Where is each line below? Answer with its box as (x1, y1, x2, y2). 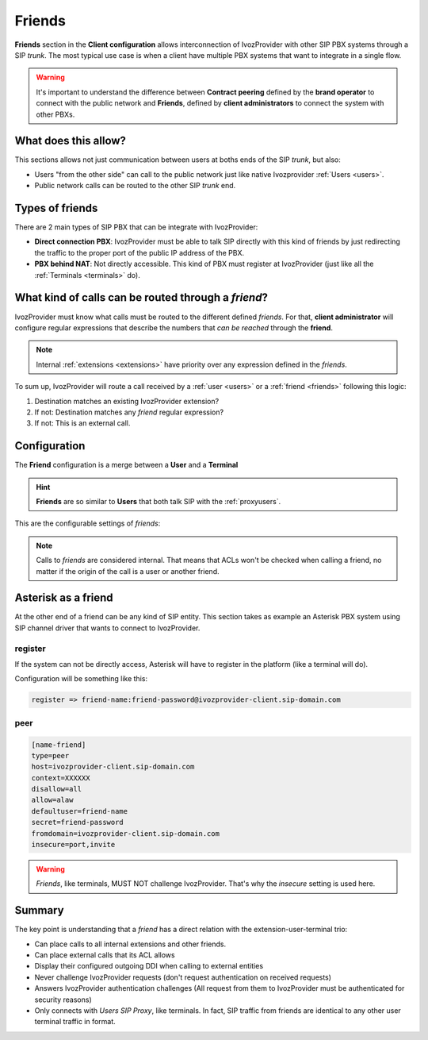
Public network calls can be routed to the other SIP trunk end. (34, 181, 236, 191)
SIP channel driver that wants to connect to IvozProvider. (14, 623, 201, 633)
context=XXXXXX (31, 773, 90, 782)
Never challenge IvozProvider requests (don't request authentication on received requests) (34, 973, 332, 982)
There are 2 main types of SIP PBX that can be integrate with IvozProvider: (14, 222, 258, 232)
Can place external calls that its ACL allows (34, 950, 175, 960)
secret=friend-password (31, 818, 124, 827)
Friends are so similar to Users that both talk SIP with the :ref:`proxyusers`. (36, 496, 281, 506)
